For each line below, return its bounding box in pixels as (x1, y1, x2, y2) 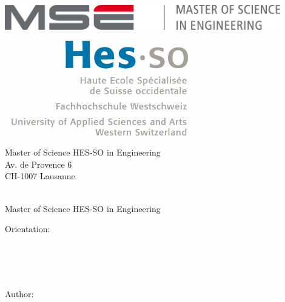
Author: (5, 287, 34, 300)
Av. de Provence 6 (5, 157, 72, 170)
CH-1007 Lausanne (5, 170, 75, 182)
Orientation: (5, 222, 50, 235)
